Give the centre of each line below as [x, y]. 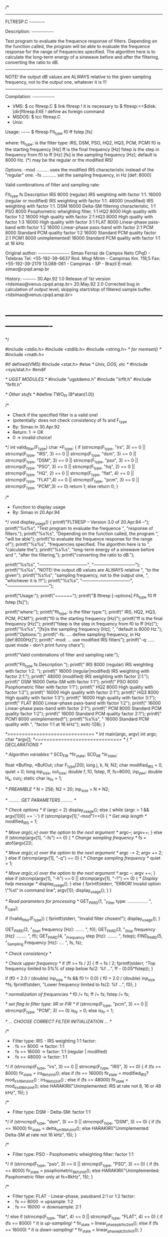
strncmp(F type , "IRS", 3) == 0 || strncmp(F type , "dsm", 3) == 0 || [71, 454]
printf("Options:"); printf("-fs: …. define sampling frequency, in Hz [73, 634]
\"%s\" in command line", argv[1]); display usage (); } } [58, 891]
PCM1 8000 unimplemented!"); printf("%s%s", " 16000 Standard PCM [77, 719]
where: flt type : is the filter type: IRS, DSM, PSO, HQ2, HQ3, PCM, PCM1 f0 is [83, 143]
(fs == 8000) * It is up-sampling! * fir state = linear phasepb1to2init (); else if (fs [82, 1223]
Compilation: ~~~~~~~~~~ [30, 96]
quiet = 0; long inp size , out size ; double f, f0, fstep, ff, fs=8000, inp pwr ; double [84, 772]
